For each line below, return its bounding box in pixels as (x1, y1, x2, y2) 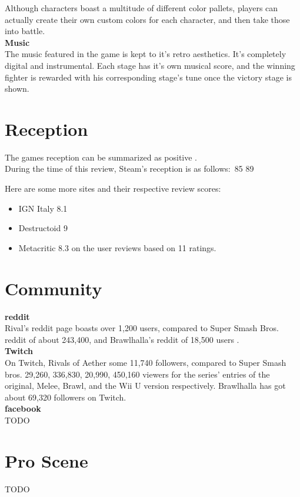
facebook (5, 402, 41, 415)
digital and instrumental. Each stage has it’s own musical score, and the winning (5, 59, 295, 71)
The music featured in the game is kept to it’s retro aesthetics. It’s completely (5, 48, 286, 60)
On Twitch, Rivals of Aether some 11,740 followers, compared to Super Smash (5, 356, 286, 368)
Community (5, 276, 102, 300)
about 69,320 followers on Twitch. (5, 391, 126, 403)
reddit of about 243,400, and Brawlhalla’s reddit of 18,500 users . (5, 333, 239, 345)
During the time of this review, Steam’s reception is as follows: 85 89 (5, 162, 254, 175)
